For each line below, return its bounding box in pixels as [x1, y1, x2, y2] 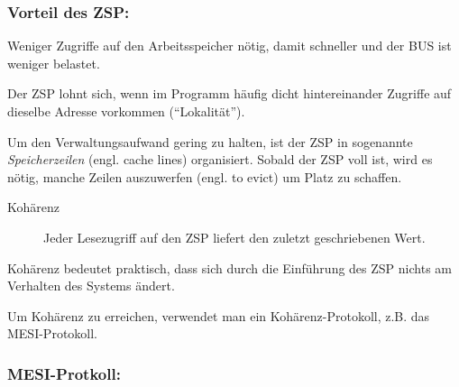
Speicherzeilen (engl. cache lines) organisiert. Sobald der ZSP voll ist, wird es [7, 150, 433, 169]
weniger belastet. [7, 53, 100, 72]
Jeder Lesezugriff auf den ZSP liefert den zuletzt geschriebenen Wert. [43, 227, 426, 246]
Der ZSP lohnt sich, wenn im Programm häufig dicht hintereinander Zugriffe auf [7, 84, 452, 103]
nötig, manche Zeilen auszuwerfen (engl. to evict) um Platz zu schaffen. [7, 167, 402, 186]
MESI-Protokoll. [7, 324, 98, 343]
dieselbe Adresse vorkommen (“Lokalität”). [7, 102, 245, 120]
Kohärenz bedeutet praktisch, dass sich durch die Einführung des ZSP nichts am [7, 258, 452, 277]
